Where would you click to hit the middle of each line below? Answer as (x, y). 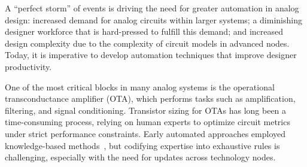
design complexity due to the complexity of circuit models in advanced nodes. (147, 43)
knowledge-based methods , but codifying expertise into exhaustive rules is (142, 145)
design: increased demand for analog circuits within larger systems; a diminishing (153, 19)
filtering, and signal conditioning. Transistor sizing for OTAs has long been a (146, 110)
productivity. (28, 66)
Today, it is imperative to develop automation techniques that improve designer (151, 55)
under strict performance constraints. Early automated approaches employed (145, 133)
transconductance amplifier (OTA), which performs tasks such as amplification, (150, 98)
